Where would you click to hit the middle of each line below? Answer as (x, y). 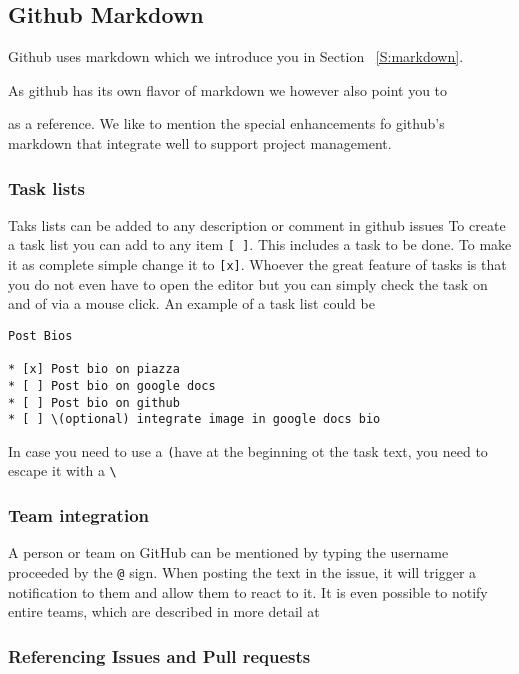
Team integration (78, 515)
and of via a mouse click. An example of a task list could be (191, 303)
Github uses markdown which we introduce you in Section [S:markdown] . (236, 56)
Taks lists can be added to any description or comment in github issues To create (257, 224)
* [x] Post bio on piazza (94, 369)
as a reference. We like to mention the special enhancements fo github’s (226, 123)
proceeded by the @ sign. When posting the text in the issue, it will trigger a (242, 571)
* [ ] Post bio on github (94, 402)
